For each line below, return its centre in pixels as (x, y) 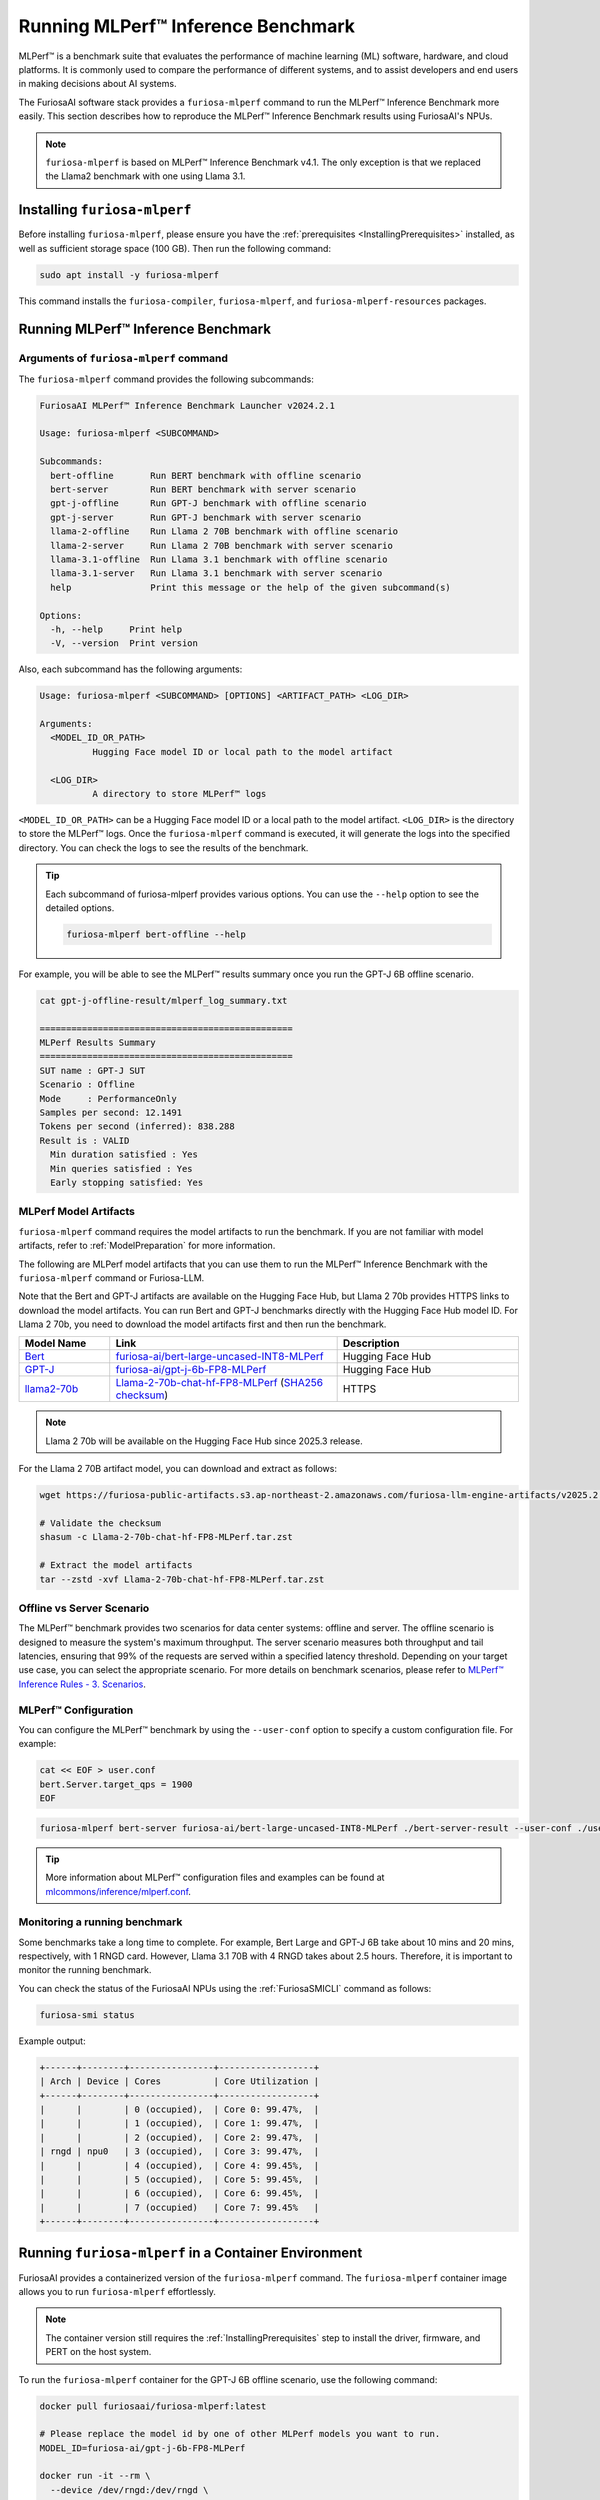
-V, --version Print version (124, 643)
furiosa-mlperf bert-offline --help (156, 934)
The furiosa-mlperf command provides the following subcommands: (166, 379)
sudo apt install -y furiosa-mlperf (129, 274)
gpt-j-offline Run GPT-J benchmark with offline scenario (208, 503)
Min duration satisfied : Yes (124, 1154)
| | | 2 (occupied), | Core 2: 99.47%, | (179, 2137)
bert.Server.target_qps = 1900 (116, 1784)
